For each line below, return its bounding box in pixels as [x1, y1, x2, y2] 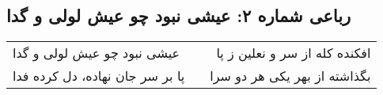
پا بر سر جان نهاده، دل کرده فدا [13, 66, 185, 85]
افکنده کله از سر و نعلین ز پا [216, 44, 371, 63]
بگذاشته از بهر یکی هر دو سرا [210, 66, 371, 85]
